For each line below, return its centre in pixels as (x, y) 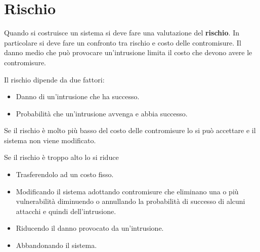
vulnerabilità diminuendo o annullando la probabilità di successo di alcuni (131, 201)
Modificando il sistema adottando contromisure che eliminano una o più (127, 191)
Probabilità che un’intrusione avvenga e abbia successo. (102, 113)
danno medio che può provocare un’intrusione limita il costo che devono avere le (128, 52)
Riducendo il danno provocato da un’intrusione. (90, 228)
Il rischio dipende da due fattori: (54, 79)
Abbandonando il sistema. (56, 245)
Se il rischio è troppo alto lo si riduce (61, 157)
